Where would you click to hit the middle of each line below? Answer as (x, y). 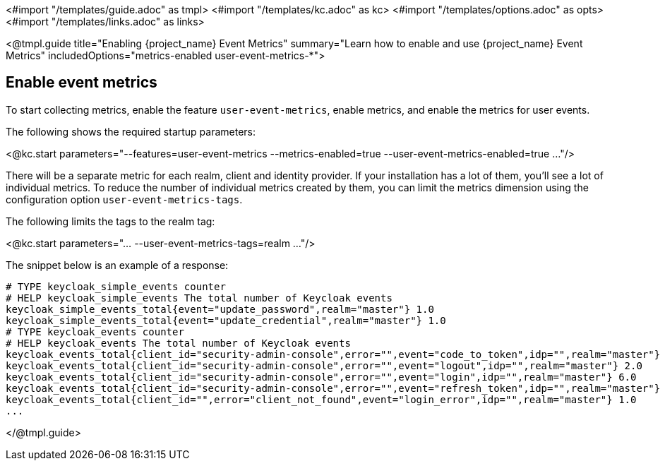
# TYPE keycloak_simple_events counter (116, 286)
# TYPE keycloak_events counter (95, 331)
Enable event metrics (82, 83)
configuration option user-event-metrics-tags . (124, 199)
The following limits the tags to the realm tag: (110, 221)
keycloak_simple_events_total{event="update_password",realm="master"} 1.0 (220, 309)
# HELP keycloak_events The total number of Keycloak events (178, 343)
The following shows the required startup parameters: (131, 131)
